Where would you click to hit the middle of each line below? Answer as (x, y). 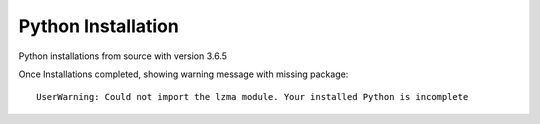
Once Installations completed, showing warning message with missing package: (183, 74)
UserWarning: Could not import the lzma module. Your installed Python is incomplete (252, 97)
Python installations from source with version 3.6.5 (123, 56)
